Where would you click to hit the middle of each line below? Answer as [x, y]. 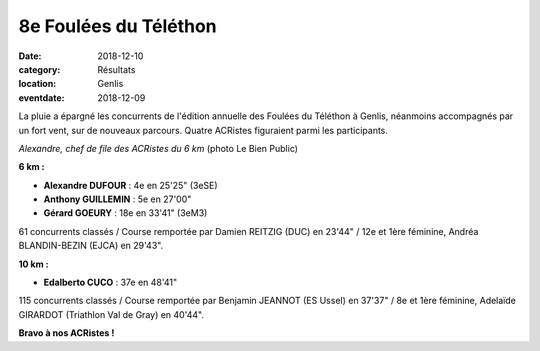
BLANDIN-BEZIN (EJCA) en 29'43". [91, 246]
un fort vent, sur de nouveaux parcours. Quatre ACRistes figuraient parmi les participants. [203, 130]
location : [37, 84]
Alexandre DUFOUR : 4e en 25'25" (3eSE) [131, 185]
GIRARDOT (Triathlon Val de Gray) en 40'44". [111, 314]
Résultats [116, 69]
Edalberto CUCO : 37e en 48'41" [110, 282]
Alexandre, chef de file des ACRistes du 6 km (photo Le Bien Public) [158, 148]
